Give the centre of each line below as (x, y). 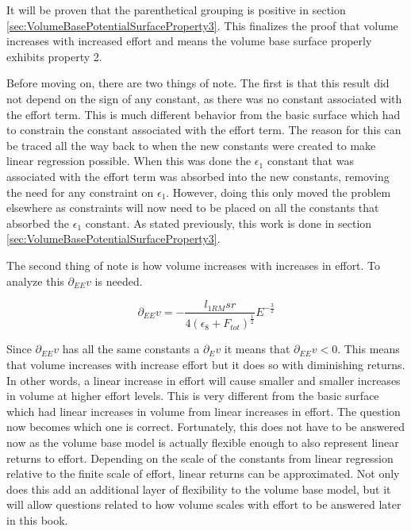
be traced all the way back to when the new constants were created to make (191, 145)
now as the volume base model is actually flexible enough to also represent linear (203, 442)
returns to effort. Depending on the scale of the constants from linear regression (200, 458)
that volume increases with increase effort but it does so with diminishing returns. (206, 364)
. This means (369, 349)
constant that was (310, 161)
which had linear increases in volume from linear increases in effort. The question (204, 411)
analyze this (35, 281)
